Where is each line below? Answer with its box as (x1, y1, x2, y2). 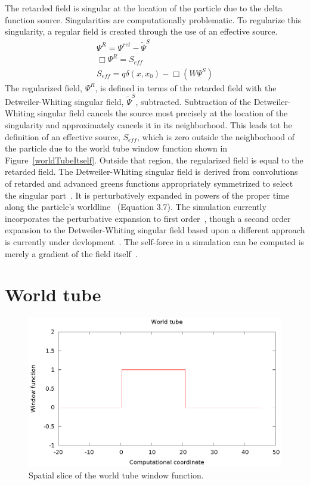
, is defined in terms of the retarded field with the (95, 81, 277, 94)
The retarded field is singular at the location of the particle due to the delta (5, 2, 283, 14)
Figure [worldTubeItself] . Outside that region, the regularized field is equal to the (5, 153, 303, 166)
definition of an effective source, (5, 130, 120, 143)
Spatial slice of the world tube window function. (29, 469, 204, 481)
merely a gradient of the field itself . (5, 247, 138, 260)
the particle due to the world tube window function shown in (5, 142, 228, 155)
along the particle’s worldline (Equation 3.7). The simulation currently (5, 200, 266, 213)
